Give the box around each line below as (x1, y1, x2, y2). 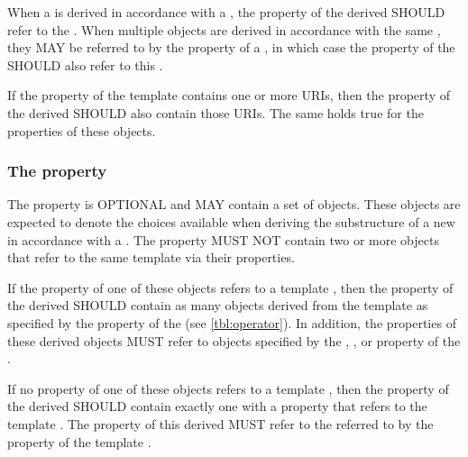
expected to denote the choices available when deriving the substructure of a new (7, 212, 455, 231)
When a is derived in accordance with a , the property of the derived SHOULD (7, 3, 445, 21)
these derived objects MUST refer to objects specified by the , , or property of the (7, 331, 461, 350)
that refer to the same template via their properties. (7, 248, 295, 267)
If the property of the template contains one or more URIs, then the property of (7, 86, 450, 105)
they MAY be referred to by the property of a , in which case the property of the (7, 38, 455, 57)
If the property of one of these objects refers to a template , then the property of (7, 278, 454, 297)
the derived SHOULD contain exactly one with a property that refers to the (7, 397, 427, 416)
